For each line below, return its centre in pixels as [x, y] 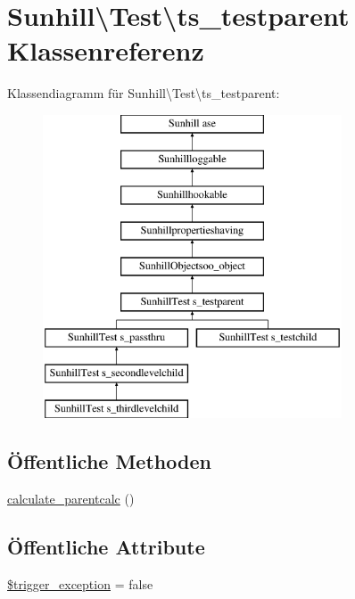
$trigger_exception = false [80, 583]
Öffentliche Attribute [106, 546]
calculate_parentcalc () [71, 498]
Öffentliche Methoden [109, 461]
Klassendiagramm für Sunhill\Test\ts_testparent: [144, 93]
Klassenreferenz [106, 50]
